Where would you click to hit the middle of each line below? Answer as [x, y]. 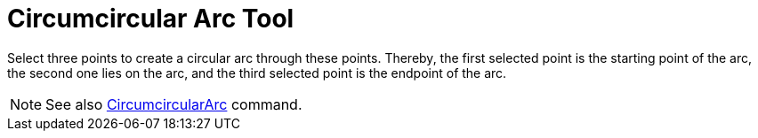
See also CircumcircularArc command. [174, 104]
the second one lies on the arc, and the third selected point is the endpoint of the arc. [257, 73]
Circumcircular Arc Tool [151, 19]
